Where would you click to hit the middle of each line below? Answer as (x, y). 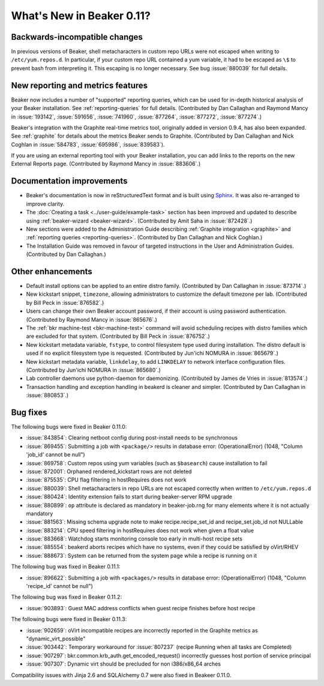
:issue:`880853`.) (47, 395)
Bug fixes (29, 412)
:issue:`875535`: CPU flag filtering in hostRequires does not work (106, 480)
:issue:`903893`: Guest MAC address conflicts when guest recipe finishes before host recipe (141, 608)
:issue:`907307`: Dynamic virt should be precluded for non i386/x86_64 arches (124, 664)
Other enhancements (52, 271)
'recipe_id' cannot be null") (59, 586)
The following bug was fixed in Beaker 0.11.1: (66, 567)
